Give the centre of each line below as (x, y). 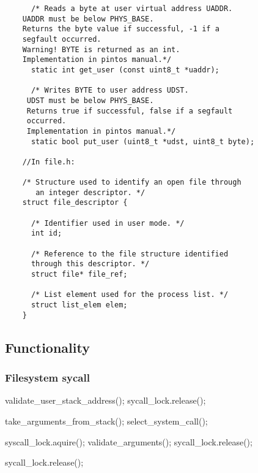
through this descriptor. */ (90, 264)
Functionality (47, 347)
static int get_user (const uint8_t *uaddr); (125, 70)
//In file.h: (49, 162)
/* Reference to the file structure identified (130, 254)
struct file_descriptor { (75, 203)
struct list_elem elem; (79, 305)
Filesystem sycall (47, 378)
